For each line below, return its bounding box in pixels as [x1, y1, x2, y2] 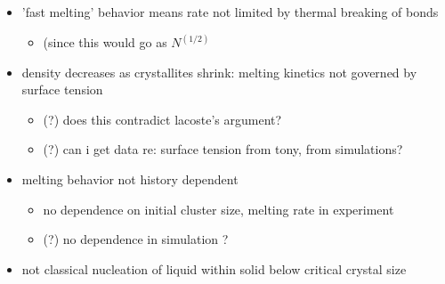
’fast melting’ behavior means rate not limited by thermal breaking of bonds [21, 3, 439, 20]
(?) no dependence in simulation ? [43, 230, 229, 248]
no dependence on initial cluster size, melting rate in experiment [43, 199, 394, 218]
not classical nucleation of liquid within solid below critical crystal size [21, 259, 407, 278]
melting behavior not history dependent [21, 170, 239, 188]
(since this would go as [43, 33, 167, 52]
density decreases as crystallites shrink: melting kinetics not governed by [21, 62, 417, 81]
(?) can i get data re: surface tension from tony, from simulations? [43, 140, 403, 158]
